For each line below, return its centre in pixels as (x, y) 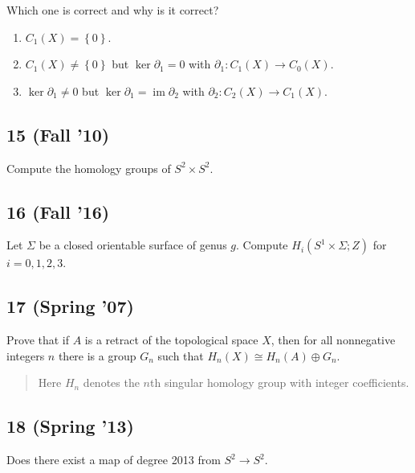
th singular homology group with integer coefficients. (280, 383)
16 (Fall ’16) (58, 211)
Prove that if (38, 340)
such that (181, 355)
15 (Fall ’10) (58, 134)
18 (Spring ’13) (70, 426)
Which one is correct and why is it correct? (113, 10)
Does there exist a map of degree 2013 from (114, 460)
